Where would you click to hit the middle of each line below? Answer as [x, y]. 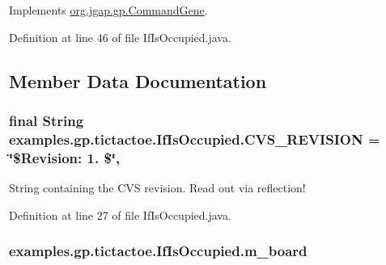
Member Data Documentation [138, 80]
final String [47, 120]
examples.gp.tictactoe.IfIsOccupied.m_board [158, 251]
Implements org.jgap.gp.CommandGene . [108, 10]
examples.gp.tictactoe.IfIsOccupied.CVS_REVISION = [195, 139]
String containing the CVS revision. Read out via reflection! [157, 188]
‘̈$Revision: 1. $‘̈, [65, 157]
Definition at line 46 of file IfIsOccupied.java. [120, 37]
